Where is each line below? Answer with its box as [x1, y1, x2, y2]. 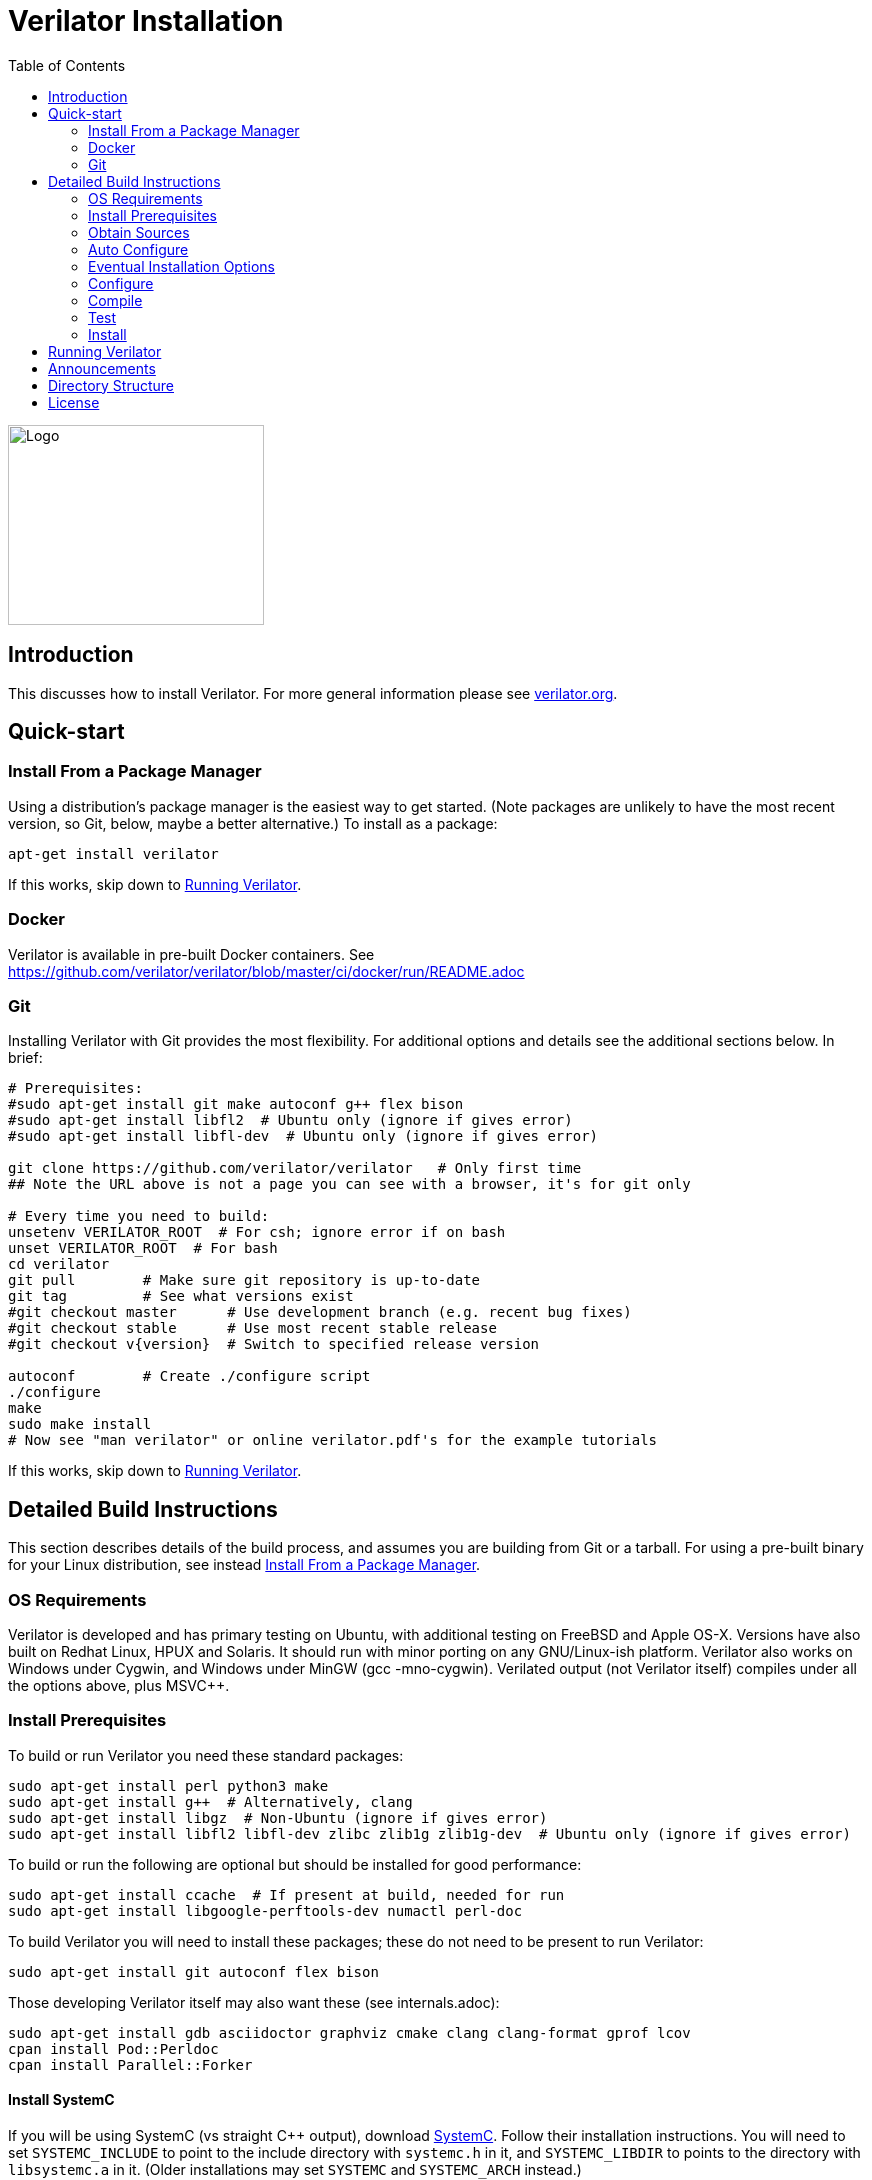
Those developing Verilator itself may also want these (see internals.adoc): [8, 1993, 500, 2011]
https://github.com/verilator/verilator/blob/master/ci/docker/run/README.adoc [8, 962, 525, 980]
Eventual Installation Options [88, 257, 275, 275]
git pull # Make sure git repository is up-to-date [8, 1272, 481, 1289]
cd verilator [8, 1256, 110, 1273]
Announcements [48, 359, 156, 377]
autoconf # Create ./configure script [8, 1368, 371, 1385]
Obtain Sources [88, 223, 190, 241]
